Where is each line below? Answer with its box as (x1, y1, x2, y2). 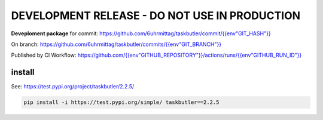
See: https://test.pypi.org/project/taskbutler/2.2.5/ (11, 83, 135, 90)
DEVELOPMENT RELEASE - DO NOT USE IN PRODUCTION (11, 9, 301, 22)
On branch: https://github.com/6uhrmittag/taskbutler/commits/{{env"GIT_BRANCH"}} (11, 41, 221, 48)
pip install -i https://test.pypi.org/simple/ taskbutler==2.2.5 (23, 99, 220, 106)
